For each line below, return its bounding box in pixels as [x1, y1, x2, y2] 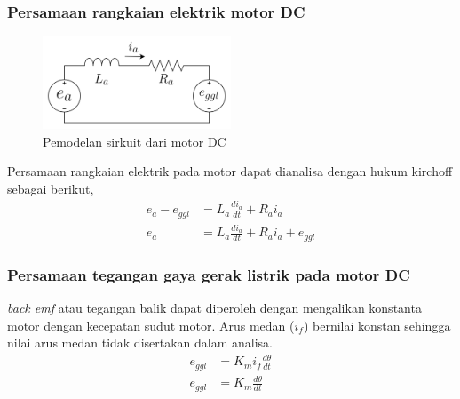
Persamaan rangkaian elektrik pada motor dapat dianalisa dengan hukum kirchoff [7, 162, 453, 180]
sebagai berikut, [7, 179, 94, 197]
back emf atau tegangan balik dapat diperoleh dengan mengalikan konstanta [7, 298, 422, 316]
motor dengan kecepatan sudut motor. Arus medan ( [7, 315, 295, 334]
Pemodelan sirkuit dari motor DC [43, 132, 226, 150]
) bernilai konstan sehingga [303, 315, 451, 334]
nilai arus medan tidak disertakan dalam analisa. [7, 333, 274, 352]
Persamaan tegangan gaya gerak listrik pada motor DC [7, 263, 410, 285]
